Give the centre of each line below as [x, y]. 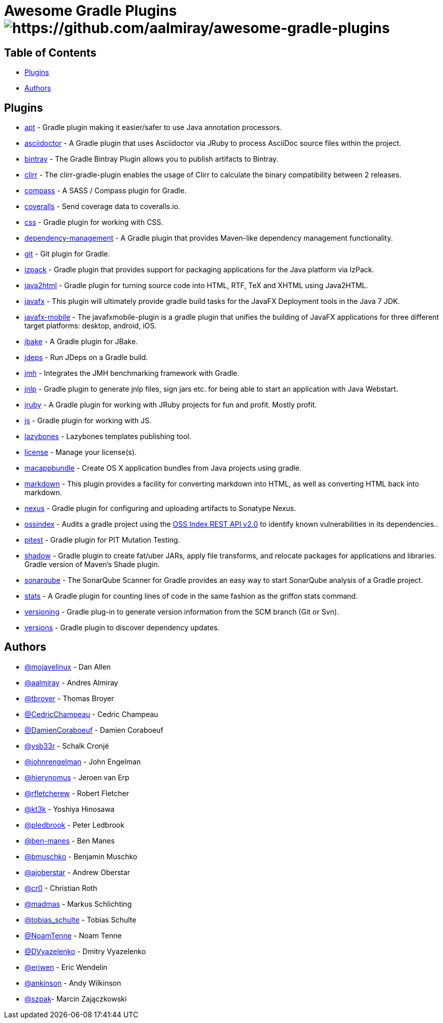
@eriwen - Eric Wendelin [66, 967]
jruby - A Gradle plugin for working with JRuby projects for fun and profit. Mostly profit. [171, 405]
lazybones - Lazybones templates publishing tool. [108, 437]
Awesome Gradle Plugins [91, 11]
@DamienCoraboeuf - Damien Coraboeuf [94, 730]
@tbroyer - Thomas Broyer [69, 698]
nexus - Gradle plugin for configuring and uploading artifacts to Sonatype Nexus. [160, 508]
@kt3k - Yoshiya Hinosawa [70, 809]
